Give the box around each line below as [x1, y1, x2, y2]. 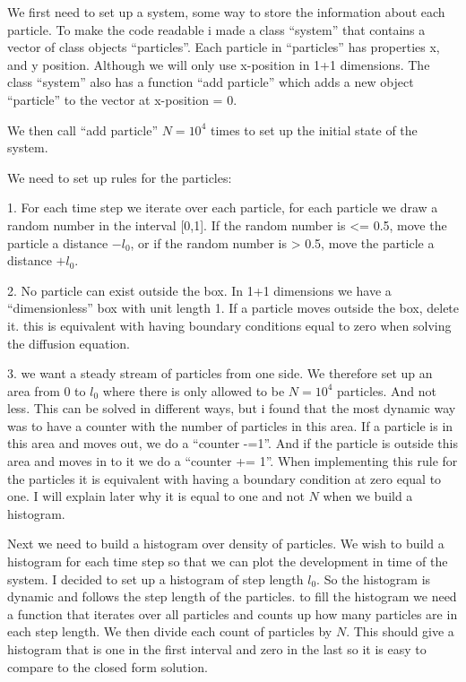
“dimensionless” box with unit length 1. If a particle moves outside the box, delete [7, 298, 460, 317]
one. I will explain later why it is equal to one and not [7, 487, 305, 505]
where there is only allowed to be [102, 381, 285, 400]
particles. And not [337, 381, 437, 400]
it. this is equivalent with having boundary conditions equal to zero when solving [7, 315, 452, 334]
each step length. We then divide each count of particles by [7, 622, 332, 641]
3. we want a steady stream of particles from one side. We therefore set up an [7, 364, 433, 383]
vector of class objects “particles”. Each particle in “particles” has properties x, [7, 38, 440, 56]
